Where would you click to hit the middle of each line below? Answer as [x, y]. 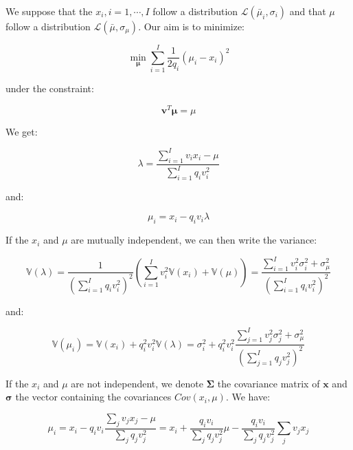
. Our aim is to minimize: [192, 26]
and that [308, 11]
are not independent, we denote [137, 383]
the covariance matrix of [269, 383]
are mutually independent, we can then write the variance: [194, 240]
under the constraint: [50, 88]
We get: [22, 131]
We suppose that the [49, 11]
